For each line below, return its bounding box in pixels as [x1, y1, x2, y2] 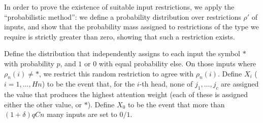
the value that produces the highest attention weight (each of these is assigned [4, 89, 248, 100]
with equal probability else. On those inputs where [98, 58, 256, 68]
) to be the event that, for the [42, 78, 135, 89]
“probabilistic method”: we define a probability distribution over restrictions [4, 11, 241, 22]
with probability [4, 58, 54, 68]
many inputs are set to [47, 109, 117, 119]
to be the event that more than [127, 99, 225, 109]
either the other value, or [4, 99, 82, 109]
